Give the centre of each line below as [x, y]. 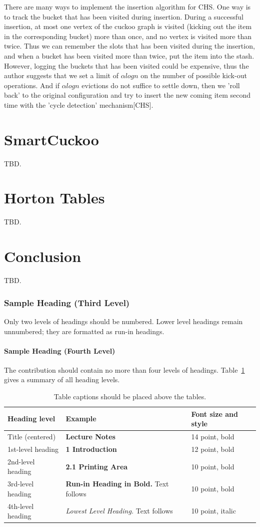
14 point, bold [213, 437]
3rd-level [21, 484]
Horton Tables [54, 198]
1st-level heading [33, 449]
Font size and [214, 414]
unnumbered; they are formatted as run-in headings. [84, 331]
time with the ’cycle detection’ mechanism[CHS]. [79, 104]
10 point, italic [213, 511]
